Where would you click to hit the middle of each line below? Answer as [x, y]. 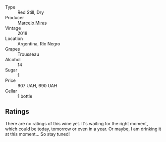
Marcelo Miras [32, 23]
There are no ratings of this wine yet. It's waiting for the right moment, [77, 123]
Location [14, 38]
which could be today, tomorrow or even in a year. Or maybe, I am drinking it [83, 129]
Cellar [11, 91]
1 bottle [25, 96]
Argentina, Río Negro [39, 44]
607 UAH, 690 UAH [37, 86]
